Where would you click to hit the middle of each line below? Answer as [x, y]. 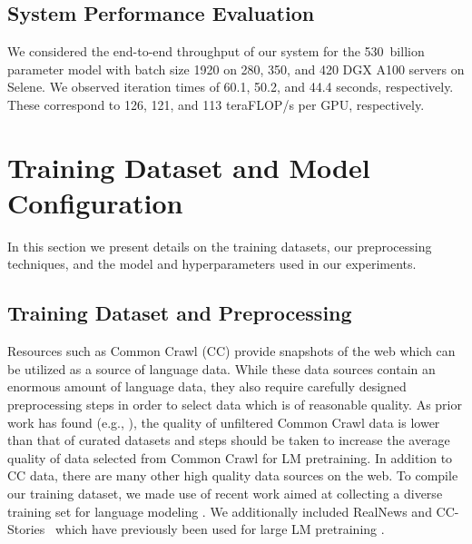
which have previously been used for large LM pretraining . [220, 529]
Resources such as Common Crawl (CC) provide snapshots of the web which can [231, 351]
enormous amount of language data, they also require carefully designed [207, 386]
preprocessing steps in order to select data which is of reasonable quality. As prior [235, 405]
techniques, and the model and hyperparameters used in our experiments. [212, 264]
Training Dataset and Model [189, 167]
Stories [26, 529]
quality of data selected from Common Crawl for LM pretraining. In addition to [230, 457]
